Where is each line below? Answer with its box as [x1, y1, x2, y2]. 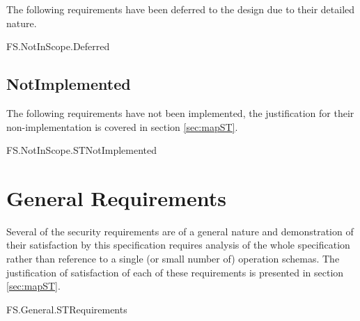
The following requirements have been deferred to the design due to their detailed [6, 2, 355, 16]
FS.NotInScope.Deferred [6, 39, 110, 54]
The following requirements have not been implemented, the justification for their [6, 105, 354, 120]
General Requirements [6, 183, 226, 212]
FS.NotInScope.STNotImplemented [6, 143, 157, 157]
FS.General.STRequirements [6, 302, 127, 316]
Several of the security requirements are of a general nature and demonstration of [6, 224, 354, 238]
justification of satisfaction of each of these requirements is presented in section [6, 265, 344, 279]
